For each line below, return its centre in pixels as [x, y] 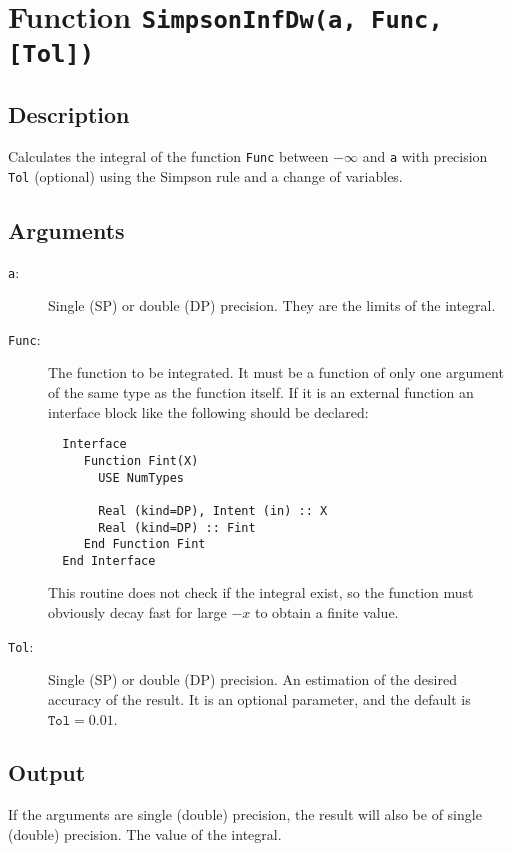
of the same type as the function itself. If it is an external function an [261, 392]
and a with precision [425, 156]
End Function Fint [144, 544]
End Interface [109, 560]
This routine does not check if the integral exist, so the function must [261, 592]
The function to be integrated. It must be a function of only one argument [276, 372]
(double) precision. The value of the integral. [145, 833]
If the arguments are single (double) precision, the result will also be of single [245, 814]
